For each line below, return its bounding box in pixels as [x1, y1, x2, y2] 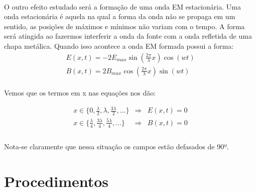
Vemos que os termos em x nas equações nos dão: [4, 87, 156, 98]
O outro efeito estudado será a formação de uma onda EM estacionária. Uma [4, 1, 241, 12]
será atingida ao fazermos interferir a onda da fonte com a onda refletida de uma [4, 31, 252, 41]
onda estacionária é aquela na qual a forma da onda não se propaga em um [4, 11, 235, 22]
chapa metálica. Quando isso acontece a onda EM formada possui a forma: [4, 40, 234, 51]
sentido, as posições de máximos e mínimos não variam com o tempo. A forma [4, 21, 245, 31]
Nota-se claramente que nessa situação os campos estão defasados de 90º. [4, 141, 229, 152]
